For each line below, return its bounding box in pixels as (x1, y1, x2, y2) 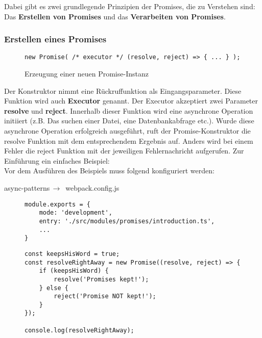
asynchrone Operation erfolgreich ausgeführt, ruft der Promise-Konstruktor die (4, 125, 251, 136)
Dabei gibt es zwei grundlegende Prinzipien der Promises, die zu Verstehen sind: (4, 1, 255, 11)
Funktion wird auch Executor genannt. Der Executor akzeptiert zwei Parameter (4, 95, 258, 106)
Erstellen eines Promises (4, 33, 107, 45)
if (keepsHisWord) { (39, 267, 109, 275)
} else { (39, 284, 68, 292)
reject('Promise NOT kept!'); (54, 293, 156, 300)
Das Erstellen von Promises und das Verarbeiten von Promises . (4, 11, 226, 21)
